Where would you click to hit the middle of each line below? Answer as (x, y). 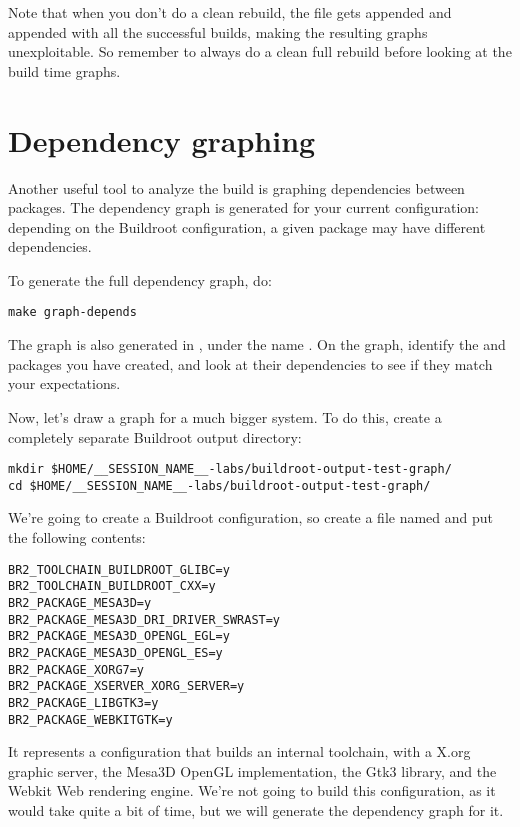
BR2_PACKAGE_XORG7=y (76, 669)
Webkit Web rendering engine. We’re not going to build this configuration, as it (252, 790)
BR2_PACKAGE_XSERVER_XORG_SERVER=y (126, 686)
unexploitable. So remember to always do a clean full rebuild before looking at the (260, 51)
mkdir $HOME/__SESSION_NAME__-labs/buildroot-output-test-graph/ (230, 469)
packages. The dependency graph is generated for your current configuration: (244, 207)
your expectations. (64, 383)
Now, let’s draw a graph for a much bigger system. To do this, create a (225, 416)
